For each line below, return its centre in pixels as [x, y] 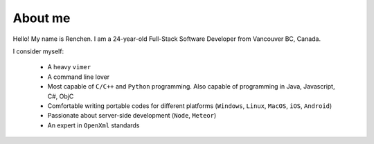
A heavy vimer [69, 67]
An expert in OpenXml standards [93, 125]
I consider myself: [38, 51]
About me [42, 18]
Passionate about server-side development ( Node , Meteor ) [132, 116]
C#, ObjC [61, 96]
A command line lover [79, 77]
